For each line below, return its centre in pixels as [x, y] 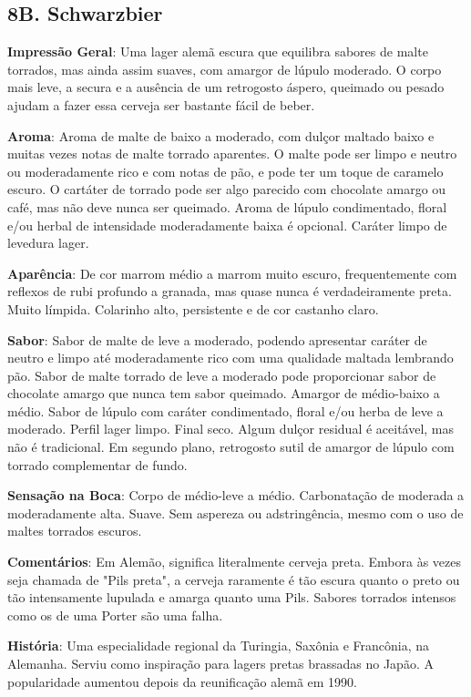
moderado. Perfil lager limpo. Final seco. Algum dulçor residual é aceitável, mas [231, 429]
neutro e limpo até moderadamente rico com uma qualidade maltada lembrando [230, 358]
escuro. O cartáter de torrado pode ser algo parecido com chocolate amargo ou [227, 189]
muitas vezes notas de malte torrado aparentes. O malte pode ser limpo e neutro [232, 154]
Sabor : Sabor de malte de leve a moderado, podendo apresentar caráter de [217, 339]
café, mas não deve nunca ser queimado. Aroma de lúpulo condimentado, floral [227, 206]
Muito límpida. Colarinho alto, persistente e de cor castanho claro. [193, 308]
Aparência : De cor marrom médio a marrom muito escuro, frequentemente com [232, 273]
